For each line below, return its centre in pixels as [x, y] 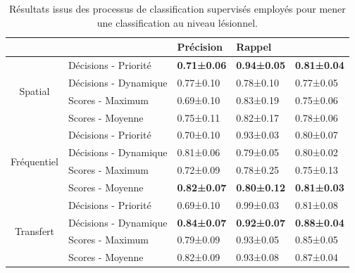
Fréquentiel [35, 161]
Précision [200, 47]
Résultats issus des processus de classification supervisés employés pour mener [177, 8]
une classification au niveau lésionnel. [177, 22]
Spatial [35, 91]
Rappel [254, 47]
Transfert [35, 231]
